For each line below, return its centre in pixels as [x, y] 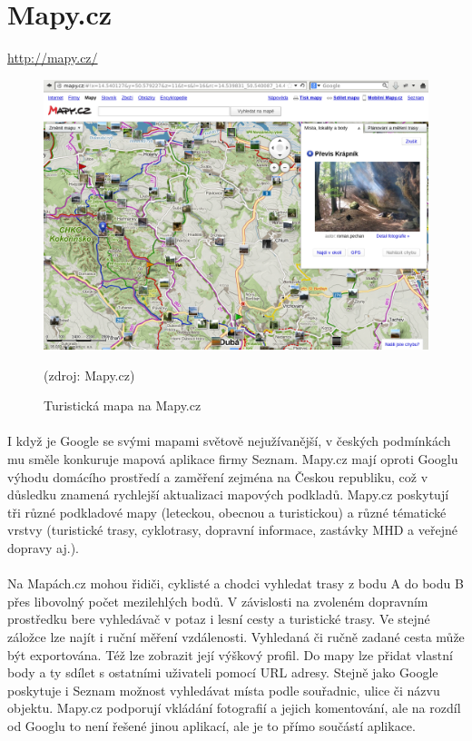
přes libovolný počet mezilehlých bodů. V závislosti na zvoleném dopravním [218, 601]
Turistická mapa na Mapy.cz [123, 405]
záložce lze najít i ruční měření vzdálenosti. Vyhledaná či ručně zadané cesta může [236, 636]
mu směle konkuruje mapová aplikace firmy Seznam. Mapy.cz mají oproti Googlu [233, 458]
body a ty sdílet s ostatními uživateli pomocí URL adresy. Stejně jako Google [223, 672]
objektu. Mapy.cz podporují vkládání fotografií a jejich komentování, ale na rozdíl [234, 708]
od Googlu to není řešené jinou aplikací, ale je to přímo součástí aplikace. [211, 725]
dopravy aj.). [44, 547]
